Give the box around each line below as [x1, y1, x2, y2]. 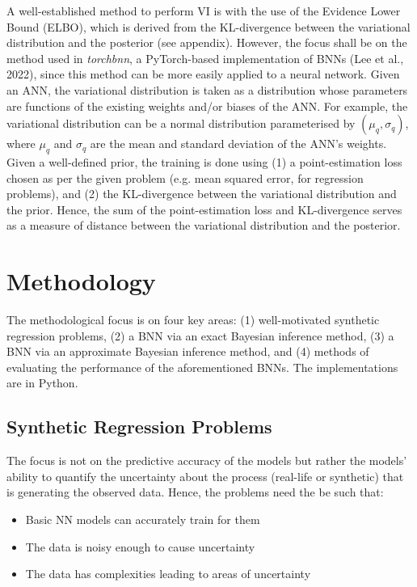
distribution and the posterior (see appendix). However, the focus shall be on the [6, 34, 407, 51]
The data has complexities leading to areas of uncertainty [25, 565, 311, 582]
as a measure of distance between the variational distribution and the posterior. [6, 217, 401, 234]
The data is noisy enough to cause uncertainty [25, 538, 255, 555]
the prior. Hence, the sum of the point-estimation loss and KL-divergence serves [6, 201, 402, 217]
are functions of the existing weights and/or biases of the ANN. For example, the [6, 97, 408, 114]
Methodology [6, 264, 156, 298]
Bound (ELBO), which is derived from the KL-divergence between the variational [6, 18, 411, 35]
